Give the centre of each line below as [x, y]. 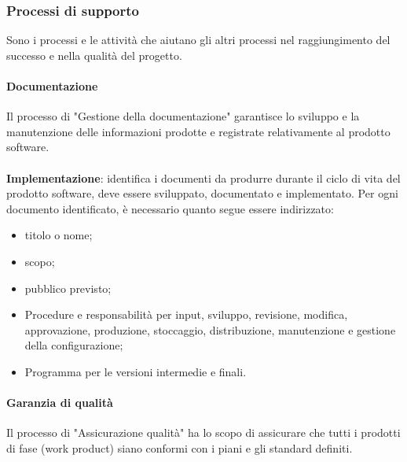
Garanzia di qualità [60, 403]
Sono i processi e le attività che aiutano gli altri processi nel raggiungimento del [198, 40]
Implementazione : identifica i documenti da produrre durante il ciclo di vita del [203, 177]
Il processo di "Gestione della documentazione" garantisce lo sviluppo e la [183, 116]
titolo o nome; [59, 235]
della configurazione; [74, 345]
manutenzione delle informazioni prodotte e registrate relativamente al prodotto [198, 131]
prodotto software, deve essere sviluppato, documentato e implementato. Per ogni [202, 193]
